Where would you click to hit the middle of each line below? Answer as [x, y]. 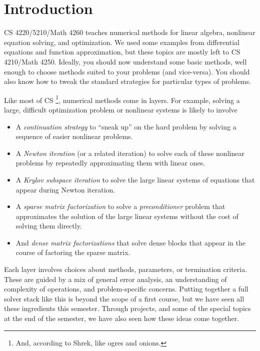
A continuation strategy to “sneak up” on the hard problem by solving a [126, 126]
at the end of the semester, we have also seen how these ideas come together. [122, 318]
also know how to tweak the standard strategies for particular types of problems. [128, 81]
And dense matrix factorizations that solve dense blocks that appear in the [130, 242]
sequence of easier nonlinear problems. [74, 136]
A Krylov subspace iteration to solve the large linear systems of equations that [135, 179]
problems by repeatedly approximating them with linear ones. [110, 163]
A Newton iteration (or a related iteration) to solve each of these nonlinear [130, 153]
